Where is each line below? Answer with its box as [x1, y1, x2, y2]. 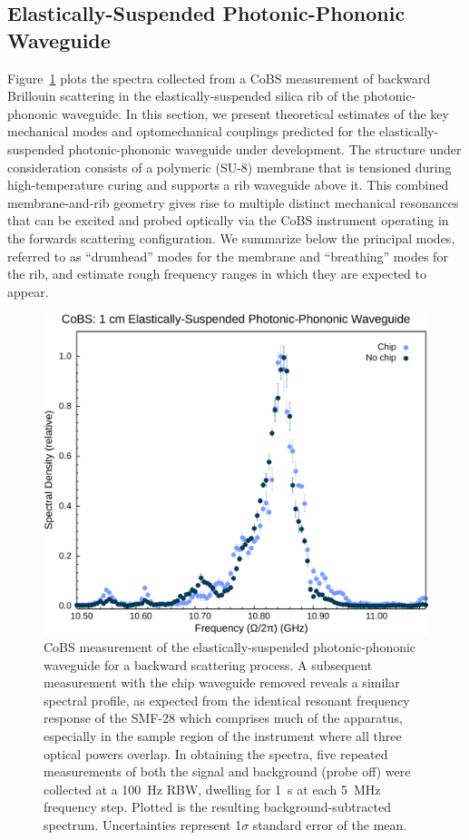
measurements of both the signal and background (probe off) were [44, 762, 411, 781]
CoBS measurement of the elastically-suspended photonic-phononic [44, 637, 416, 657]
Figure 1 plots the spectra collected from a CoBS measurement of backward [7, 68, 431, 87]
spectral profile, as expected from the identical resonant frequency [44, 690, 410, 709]
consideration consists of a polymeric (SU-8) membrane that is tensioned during [7, 157, 452, 176]
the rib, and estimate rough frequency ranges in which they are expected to [7, 264, 426, 283]
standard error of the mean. [252, 815, 407, 835]
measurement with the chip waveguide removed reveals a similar [44, 673, 400, 692]
